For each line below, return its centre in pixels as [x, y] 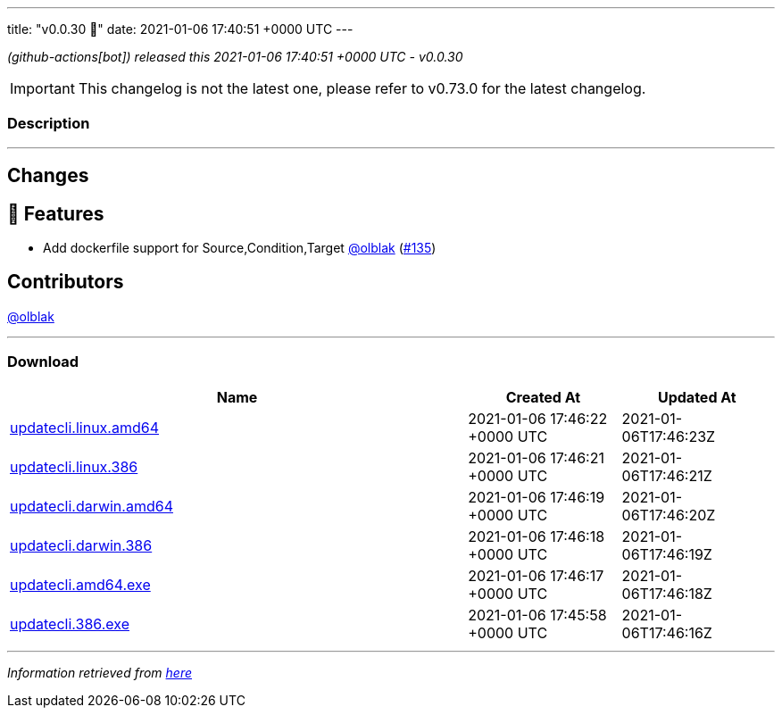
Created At [543, 397]
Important [42, 88]
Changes [48, 176]
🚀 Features [56, 213]
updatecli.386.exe [70, 624]
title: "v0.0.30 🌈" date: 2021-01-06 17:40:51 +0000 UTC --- [180, 29]
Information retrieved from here [100, 672]
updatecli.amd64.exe [80, 584]
